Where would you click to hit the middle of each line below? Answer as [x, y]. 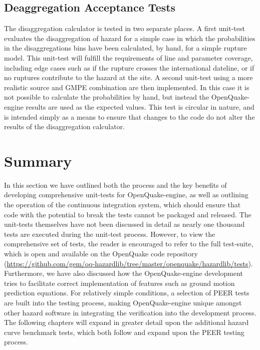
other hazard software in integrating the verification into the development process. [130, 312]
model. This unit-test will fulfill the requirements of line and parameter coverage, [128, 57]
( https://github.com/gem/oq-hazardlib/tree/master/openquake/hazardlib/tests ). [128, 263]
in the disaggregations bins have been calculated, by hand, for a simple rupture [125, 48]
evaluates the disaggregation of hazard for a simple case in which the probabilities [130, 38]
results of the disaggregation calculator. [65, 126]
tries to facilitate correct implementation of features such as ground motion [119, 283]
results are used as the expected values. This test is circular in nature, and [140, 106]
